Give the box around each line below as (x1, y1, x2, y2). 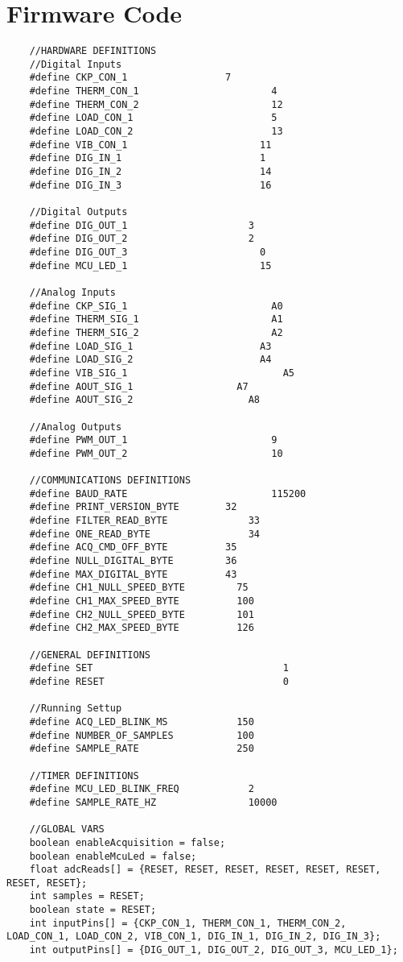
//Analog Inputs (29, 286, 117, 298)
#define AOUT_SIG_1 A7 (29, 380, 249, 392)
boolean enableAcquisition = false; (29, 836, 226, 848)
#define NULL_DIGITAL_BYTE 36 (29, 555, 237, 567)
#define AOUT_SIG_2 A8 (29, 394, 260, 406)
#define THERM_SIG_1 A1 (29, 313, 283, 326)
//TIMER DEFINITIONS (29, 769, 139, 782)
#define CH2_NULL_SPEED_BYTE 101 (29, 608, 254, 620)
